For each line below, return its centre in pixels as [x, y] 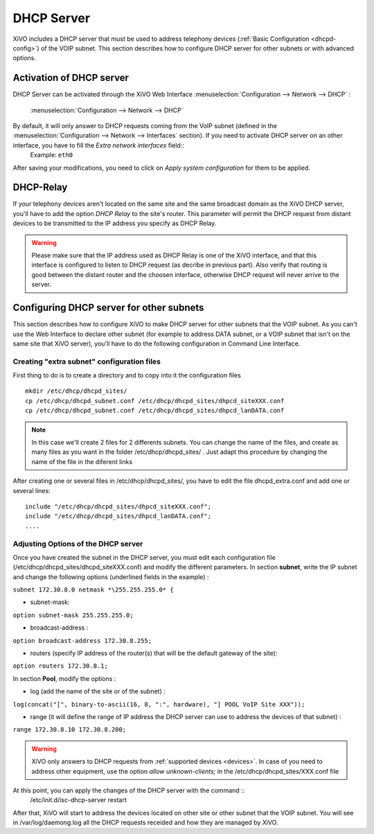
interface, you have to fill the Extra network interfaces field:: [99, 145]
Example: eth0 [51, 155]
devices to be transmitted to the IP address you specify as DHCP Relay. [115, 223]
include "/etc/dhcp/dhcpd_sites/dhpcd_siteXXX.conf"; [118, 506]
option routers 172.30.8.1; [61, 666]
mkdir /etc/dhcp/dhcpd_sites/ [77, 391]
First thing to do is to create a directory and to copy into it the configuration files [127, 375]
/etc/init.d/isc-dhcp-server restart [79, 800]
